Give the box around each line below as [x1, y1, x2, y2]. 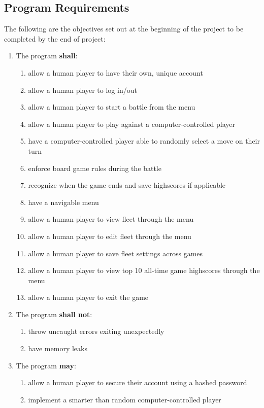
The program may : [16, 360, 76, 370]
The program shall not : [16, 309, 92, 319]
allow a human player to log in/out [28, 84, 137, 95]
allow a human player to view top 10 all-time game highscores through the [28, 265, 260, 276]
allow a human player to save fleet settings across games [28, 248, 203, 258]
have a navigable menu [28, 196, 99, 207]
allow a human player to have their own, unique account [28, 67, 203, 78]
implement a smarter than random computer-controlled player [28, 394, 221, 404]
